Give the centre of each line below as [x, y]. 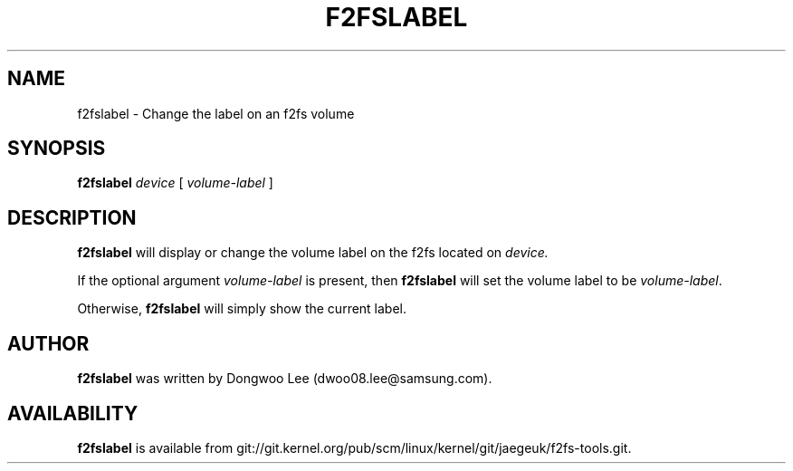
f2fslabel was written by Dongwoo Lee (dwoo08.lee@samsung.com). [285, 379]
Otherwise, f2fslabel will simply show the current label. [242, 309]
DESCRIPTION [72, 217]
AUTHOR [48, 343]
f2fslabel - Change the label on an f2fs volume [216, 113]
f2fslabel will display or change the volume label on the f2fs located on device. [313, 253]
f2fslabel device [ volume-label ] [175, 183]
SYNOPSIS [57, 149]
